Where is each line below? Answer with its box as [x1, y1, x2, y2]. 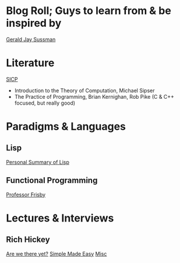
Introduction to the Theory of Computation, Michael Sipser [14, 86, 155, 94]
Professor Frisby [6, 191, 45, 198]
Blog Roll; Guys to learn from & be [6, 4, 172, 18]
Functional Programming [6, 175, 98, 185]
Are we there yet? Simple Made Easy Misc [6, 250, 107, 257]
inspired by [6, 16, 62, 30]
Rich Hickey [6, 235, 51, 245]
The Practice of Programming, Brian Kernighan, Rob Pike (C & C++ [14, 93, 175, 100]
